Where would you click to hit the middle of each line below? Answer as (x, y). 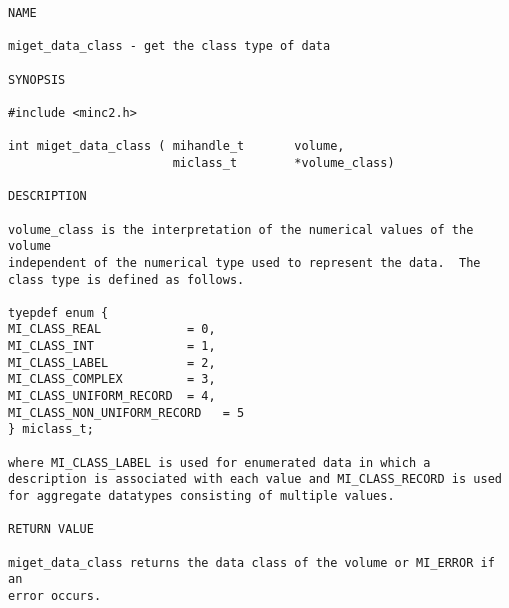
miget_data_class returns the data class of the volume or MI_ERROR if (251, 562)
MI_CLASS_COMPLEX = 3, (112, 379)
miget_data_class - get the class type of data (169, 46)
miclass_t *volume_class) (283, 162)
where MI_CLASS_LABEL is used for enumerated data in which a (219, 462)
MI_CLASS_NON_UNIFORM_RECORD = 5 (126, 412)
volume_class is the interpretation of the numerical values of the (241, 229)
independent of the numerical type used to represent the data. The (244, 262)
